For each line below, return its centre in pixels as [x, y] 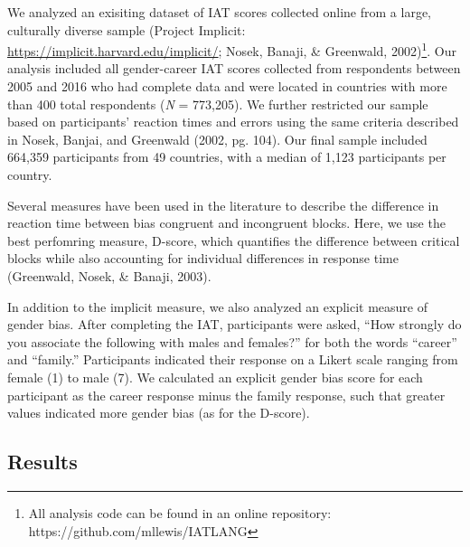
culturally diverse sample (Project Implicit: [127, 29]
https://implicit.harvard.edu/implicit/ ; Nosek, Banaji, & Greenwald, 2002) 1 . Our [232, 49]
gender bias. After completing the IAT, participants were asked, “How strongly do [235, 324]
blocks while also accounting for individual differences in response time [203, 258]
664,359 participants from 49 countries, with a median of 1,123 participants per [227, 157]
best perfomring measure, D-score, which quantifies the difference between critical [234, 240]
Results [42, 462]
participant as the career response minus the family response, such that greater [226, 395]
